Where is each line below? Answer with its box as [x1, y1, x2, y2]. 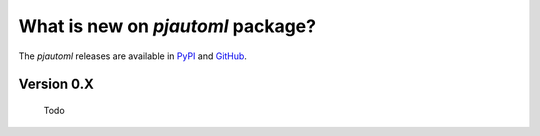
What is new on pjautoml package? [18, 15, 317, 37]
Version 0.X [18, 76, 94, 93]
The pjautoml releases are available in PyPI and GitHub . [18, 50, 247, 62]
